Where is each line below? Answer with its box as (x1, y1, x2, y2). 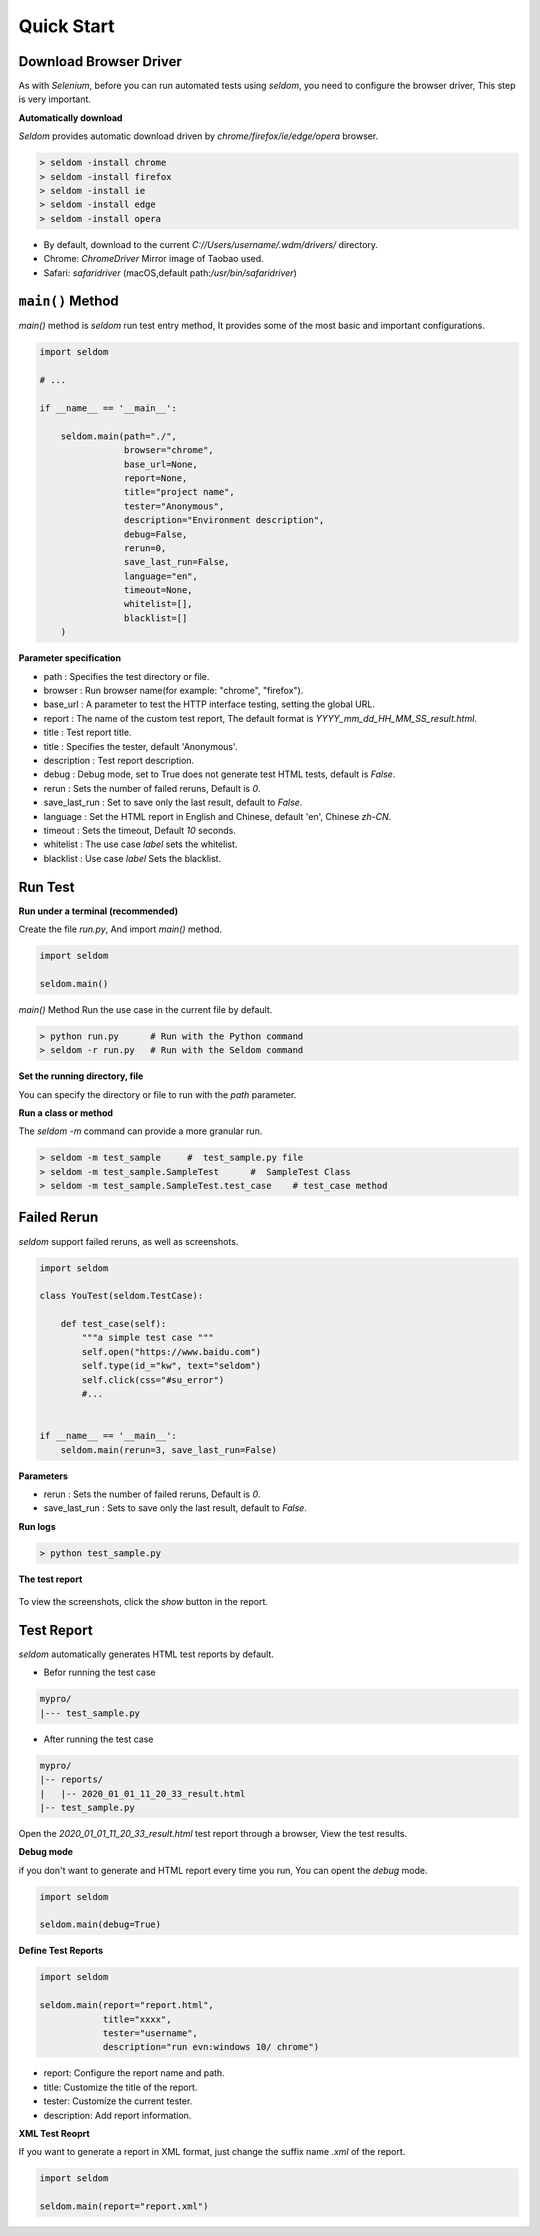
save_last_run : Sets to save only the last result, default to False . (43, 1502, 307, 1514)
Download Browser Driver (18, 53, 182, 70)
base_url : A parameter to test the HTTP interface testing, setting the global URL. (43, 698, 375, 710)
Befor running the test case (43, 1666, 156, 1679)
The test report (18, 1573, 83, 1585)
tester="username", (102, 2028, 199, 2039)
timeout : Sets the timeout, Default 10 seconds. (43, 824, 237, 836)
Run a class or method (18, 1106, 114, 1119)
